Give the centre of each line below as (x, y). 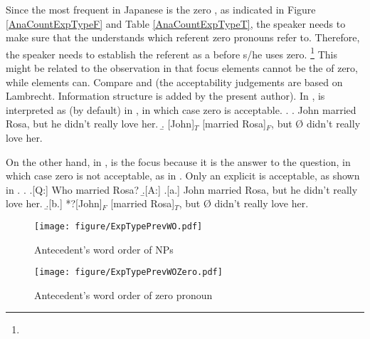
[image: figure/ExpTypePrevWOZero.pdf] (128, 272)
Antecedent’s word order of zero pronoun (123, 294)
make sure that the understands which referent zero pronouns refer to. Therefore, (183, 37)
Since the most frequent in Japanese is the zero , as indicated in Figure (161, 9)
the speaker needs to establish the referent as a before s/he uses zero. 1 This (171, 53)
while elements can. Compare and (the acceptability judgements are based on (174, 82)
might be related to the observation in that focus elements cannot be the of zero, (182, 68)
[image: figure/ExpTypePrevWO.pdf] (118, 226)
